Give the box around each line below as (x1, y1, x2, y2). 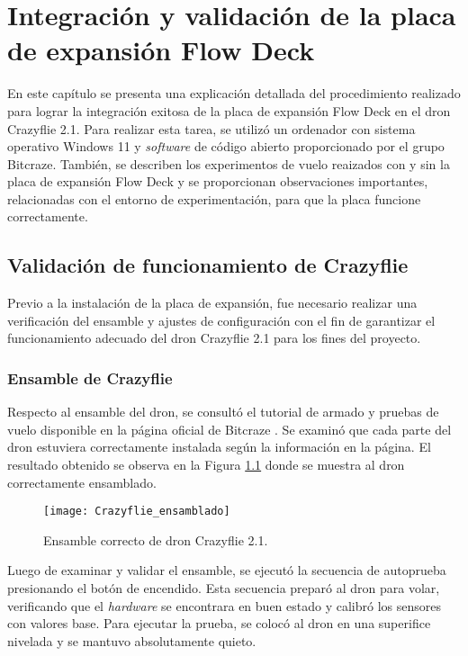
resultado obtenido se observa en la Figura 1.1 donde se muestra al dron (7, 455, 405, 474)
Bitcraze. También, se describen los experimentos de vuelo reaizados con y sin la (7, 154, 450, 173)
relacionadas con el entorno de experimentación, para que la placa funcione (7, 189, 421, 208)
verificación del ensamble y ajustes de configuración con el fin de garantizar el (7, 310, 436, 329)
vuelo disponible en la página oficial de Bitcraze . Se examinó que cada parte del (7, 419, 452, 438)
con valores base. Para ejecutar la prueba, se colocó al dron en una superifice (7, 614, 431, 633)
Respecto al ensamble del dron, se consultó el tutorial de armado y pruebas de (7, 402, 439, 421)
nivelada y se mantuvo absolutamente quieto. (7, 631, 256, 650)
